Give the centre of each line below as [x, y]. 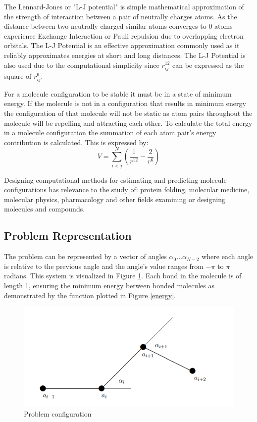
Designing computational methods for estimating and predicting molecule [115, 180]
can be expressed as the [208, 65]
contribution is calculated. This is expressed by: [76, 142]
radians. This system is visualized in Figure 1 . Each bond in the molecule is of [123, 276]
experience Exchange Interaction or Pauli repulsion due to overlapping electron [124, 35]
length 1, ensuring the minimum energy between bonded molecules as [109, 285]
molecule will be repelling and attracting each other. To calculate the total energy [128, 123]
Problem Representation [68, 236]
